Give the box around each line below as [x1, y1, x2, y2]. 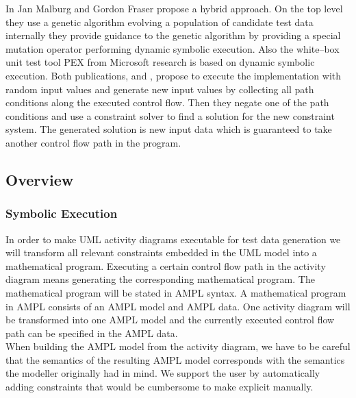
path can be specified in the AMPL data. [5, 325, 178, 340]
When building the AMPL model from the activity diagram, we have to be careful [5, 339, 351, 353]
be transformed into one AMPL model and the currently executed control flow [5, 312, 335, 327]
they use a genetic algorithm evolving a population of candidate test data [5, 14, 314, 29]
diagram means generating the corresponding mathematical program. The [5, 272, 315, 286]
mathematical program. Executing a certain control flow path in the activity [5, 258, 326, 273]
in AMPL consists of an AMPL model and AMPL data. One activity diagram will [5, 299, 351, 313]
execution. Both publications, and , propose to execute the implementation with [5, 68, 342, 82]
